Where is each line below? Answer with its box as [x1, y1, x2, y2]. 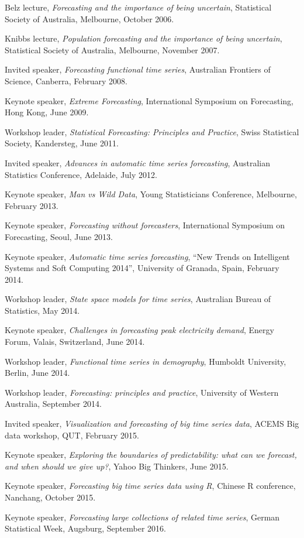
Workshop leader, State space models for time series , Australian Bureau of [5, 293, 271, 305]
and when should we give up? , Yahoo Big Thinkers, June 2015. [5, 460, 229, 472]
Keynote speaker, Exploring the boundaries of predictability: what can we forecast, [5, 448, 297, 461]
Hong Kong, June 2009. [5, 106, 89, 118]
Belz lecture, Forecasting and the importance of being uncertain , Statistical [5, 1, 272, 13]
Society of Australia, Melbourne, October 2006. [5, 12, 174, 25]
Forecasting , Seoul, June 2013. [5, 230, 113, 242]
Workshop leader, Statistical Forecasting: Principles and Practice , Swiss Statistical [5, 125, 299, 138]
